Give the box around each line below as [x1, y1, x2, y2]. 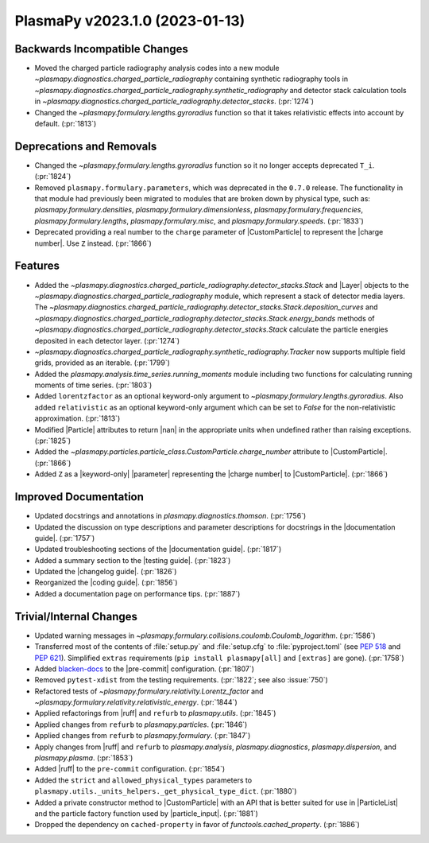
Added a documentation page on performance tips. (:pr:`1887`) [34, 589, 241, 598]
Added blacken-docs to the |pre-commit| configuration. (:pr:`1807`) [34, 664, 254, 674]
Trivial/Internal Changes [14, 609, 138, 624]
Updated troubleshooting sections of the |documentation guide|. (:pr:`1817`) [34, 545, 282, 554]
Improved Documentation [14, 490, 145, 504]
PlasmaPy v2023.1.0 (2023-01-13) [14, 12, 245, 29]
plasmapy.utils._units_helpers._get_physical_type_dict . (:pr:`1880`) [34, 787, 297, 796]
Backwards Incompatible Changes [14, 42, 188, 56]
